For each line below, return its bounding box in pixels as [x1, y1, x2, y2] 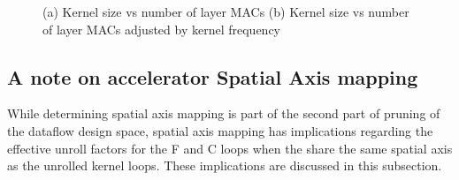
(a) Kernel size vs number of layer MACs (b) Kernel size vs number [42, 3, 409, 20]
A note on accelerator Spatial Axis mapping [7, 63, 418, 90]
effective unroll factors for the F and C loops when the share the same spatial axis [7, 139, 453, 157]
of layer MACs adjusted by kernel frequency [42, 19, 280, 38]
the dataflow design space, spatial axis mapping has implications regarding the [7, 121, 433, 139]
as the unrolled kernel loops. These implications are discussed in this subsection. [7, 156, 442, 175]
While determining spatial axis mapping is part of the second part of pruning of [7, 104, 440, 123]
